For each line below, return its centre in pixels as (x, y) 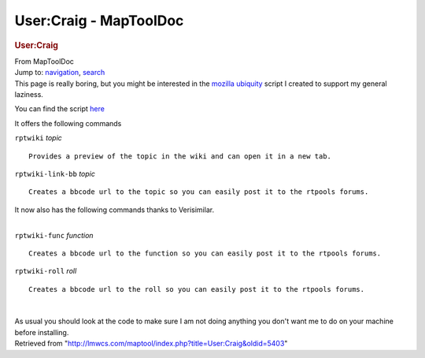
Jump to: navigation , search (60, 73)
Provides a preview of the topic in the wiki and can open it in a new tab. (180, 156)
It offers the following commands (68, 123)
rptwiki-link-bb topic (55, 173)
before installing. (42, 332)
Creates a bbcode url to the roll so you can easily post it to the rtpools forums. (197, 289)
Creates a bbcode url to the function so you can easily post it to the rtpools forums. (205, 253)
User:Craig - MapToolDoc (99, 21)
